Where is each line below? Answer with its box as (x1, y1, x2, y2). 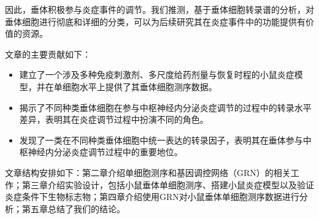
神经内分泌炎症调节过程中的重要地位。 (28, 145, 183, 158)
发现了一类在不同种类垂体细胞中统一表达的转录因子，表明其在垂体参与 (19, 133, 303, 146)
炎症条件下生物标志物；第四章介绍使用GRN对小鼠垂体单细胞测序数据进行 (5, 190, 299, 203)
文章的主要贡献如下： (5, 47, 91, 60)
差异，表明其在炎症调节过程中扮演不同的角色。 (19, 113, 209, 126)
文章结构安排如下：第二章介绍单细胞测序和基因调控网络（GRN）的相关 (5, 166, 291, 179)
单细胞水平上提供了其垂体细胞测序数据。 (53, 80, 217, 93)
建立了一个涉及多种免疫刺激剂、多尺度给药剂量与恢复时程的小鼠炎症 (19, 68, 294, 81)
